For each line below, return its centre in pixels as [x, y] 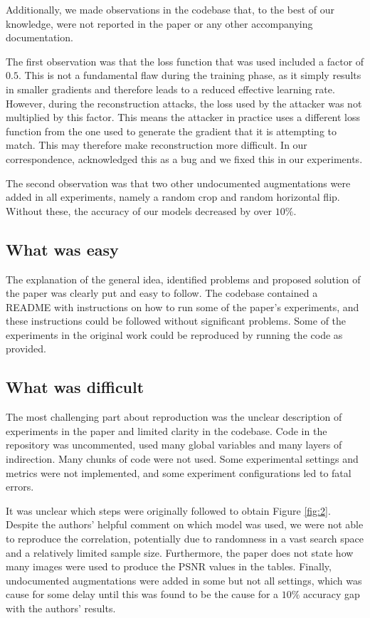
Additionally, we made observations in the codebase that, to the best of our [170, 9]
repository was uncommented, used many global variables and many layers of [174, 445]
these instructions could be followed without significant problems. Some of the [176, 321]
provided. [26, 349]
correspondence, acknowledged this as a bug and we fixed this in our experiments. [184, 158]
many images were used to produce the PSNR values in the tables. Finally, [169, 566]
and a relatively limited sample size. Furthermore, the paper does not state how [180, 552]
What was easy [62, 249]
